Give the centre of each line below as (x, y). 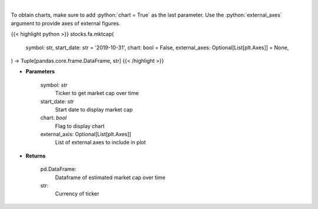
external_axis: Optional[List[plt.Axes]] (86, 134)
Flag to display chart (80, 126)
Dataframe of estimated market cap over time (110, 177)
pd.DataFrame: (58, 169)
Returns (36, 156)
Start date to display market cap (94, 109)
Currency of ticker (77, 194)
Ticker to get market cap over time (97, 93)
